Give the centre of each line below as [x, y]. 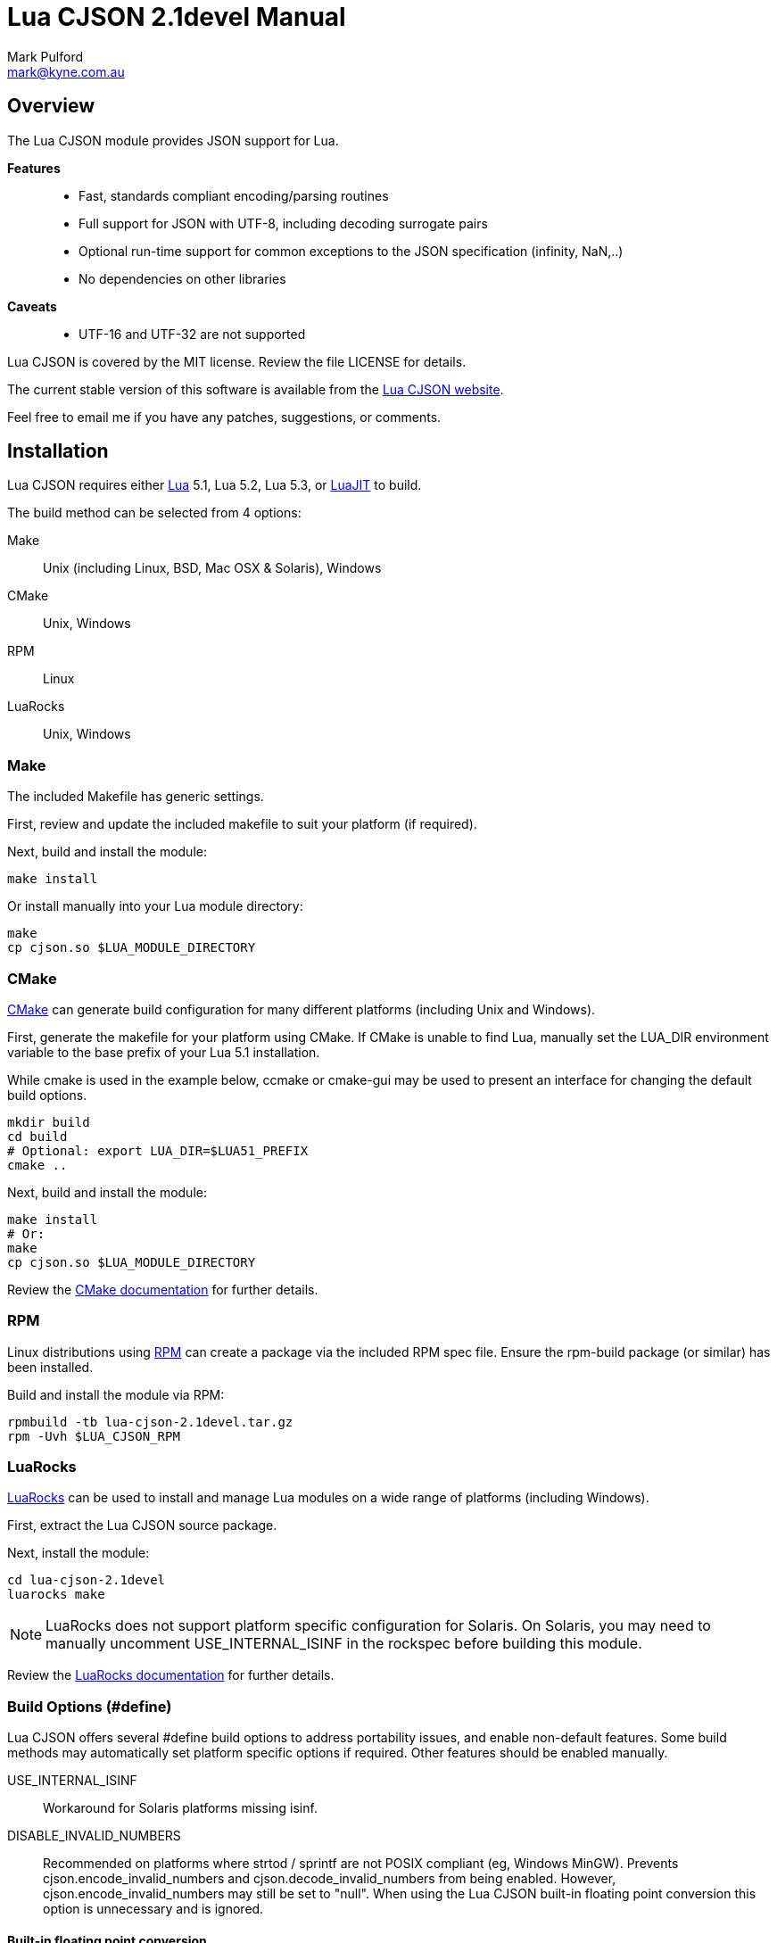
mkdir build [49, 1122]
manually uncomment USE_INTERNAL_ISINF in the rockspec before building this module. [344, 1644]
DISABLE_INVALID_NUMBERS [94, 1836]
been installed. [50, 1367]
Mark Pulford [45, 56]
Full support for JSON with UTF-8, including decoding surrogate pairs [283, 223]
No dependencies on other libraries [182, 278]
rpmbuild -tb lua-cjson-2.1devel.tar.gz [150, 1422]
